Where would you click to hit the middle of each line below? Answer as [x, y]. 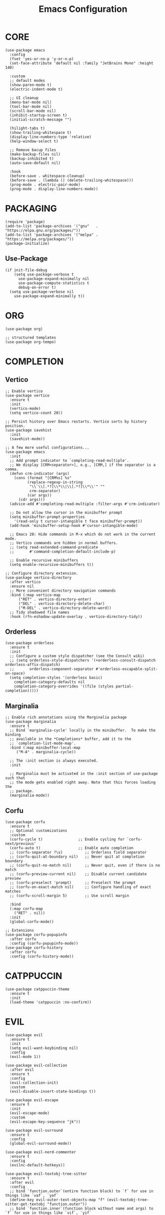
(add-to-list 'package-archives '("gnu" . [52, 226]
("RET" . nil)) [30, 913]
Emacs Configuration [83, 9]
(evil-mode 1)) [25, 1056]
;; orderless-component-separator [52, 669]
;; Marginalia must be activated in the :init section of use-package [84, 774]
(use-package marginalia [31, 722]
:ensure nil [22, 586]
